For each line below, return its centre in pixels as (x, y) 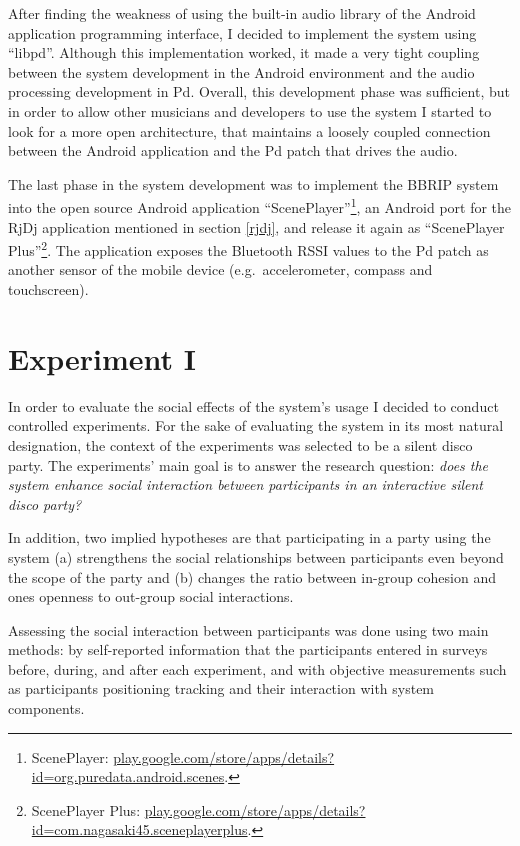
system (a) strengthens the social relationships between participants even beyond (256, 556)
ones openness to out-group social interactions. (151, 596)
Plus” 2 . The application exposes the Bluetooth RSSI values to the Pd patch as (248, 248)
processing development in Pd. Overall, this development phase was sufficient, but (259, 91)
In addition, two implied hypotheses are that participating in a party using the (249, 537)
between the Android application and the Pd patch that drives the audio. (233, 150)
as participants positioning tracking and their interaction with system (221, 688)
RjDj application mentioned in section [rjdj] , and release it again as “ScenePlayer (256, 226)
